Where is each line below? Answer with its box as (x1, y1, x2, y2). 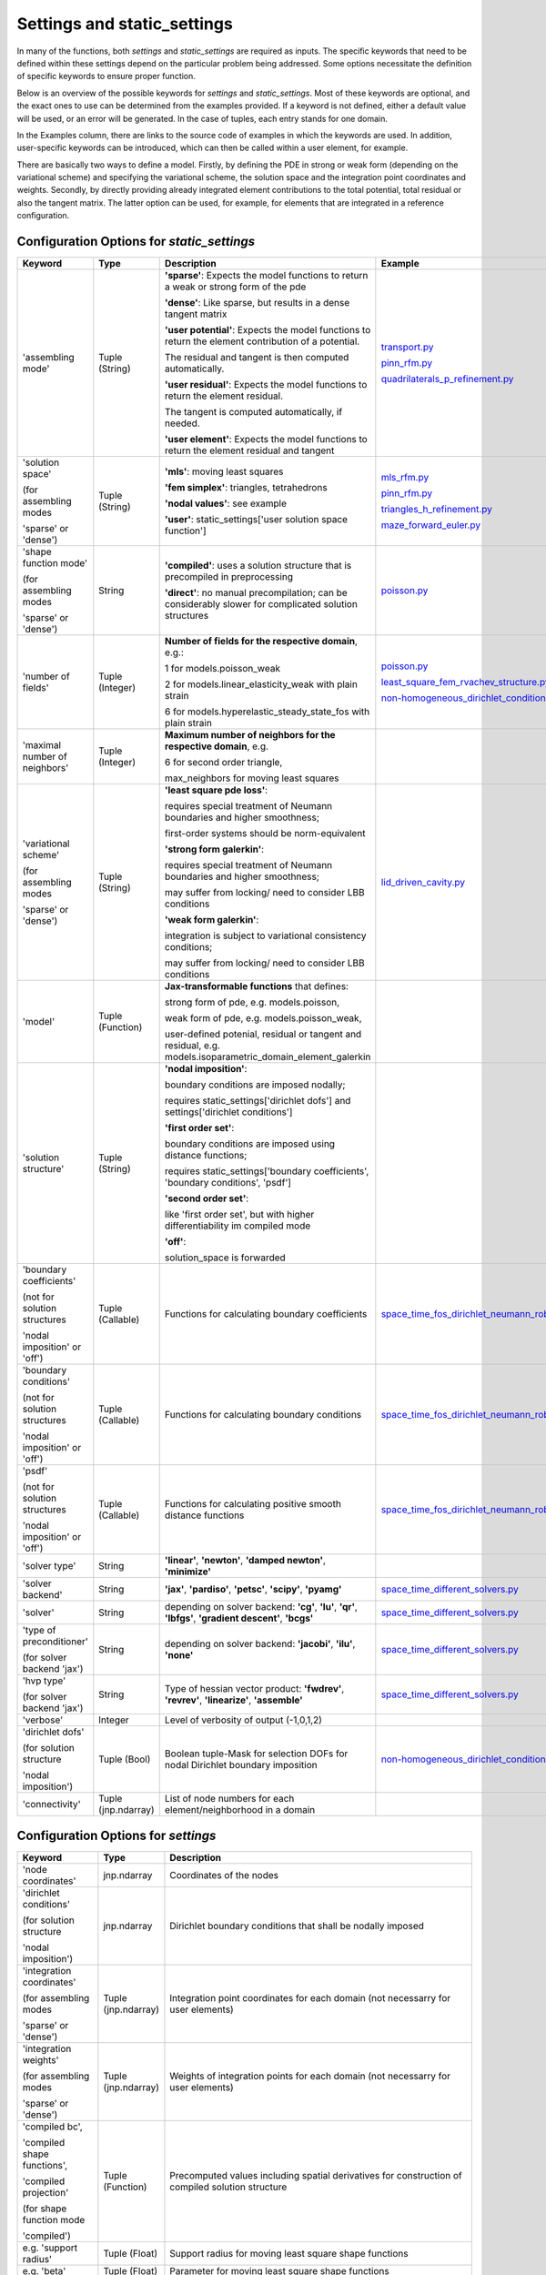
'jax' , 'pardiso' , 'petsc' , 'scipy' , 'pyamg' (164, 1583, 342, 1596)
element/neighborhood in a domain (164, 1804, 316, 1816)
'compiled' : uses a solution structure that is (164, 560, 352, 572)
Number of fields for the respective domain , (164, 635, 359, 648)
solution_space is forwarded (164, 1251, 286, 1264)
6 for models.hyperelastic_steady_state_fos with (164, 705, 370, 718)
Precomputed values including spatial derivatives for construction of (169, 2169, 463, 2181)
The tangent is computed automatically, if (164, 406, 343, 419)
